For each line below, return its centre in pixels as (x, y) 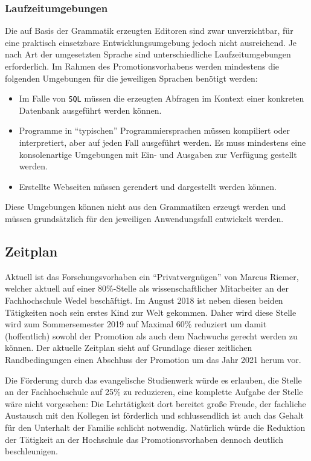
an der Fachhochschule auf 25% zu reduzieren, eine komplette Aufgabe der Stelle (154, 392)
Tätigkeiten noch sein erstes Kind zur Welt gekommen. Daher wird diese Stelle (151, 312)
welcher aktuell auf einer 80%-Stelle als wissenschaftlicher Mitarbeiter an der (147, 288)
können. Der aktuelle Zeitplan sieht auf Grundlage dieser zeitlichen (129, 348)
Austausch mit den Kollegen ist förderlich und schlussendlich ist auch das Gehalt (155, 415)
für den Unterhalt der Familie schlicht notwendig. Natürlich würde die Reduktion (155, 427)
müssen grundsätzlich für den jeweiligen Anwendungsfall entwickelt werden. (144, 218)
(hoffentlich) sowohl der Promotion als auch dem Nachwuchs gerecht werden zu (151, 335)
